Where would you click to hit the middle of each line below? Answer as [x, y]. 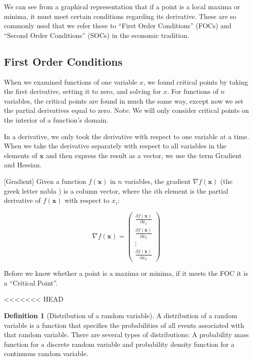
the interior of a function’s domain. [56, 119]
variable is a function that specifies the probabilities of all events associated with [124, 325]
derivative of [22, 200]
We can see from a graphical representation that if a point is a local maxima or [122, 6]
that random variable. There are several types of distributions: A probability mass [126, 334]
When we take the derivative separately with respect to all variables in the [115, 146]
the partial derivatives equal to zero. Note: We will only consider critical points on [126, 110]
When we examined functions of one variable [71, 81]
